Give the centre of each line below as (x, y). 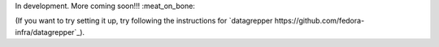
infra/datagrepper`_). (50, 32)
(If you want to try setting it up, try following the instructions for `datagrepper (144, 21)
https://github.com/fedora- (319, 21)
